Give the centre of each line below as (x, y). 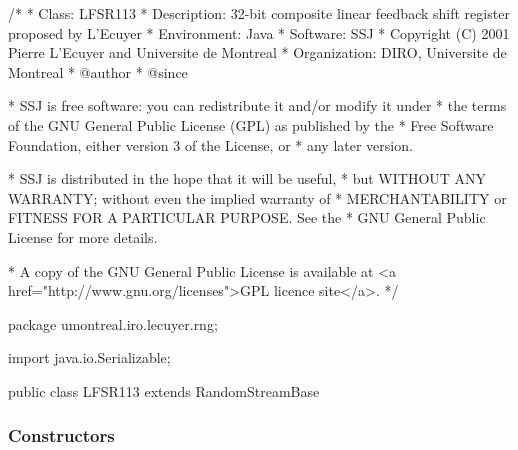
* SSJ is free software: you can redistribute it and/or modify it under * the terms (257, 105)
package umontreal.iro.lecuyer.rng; (113, 323)
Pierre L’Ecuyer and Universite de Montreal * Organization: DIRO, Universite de (257, 52)
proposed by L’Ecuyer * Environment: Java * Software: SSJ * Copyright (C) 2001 (259, 32)
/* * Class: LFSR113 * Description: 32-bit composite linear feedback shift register (259, 13)
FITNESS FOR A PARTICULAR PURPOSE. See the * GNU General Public (247, 217)
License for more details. (83, 236)
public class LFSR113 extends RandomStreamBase (164, 390)
